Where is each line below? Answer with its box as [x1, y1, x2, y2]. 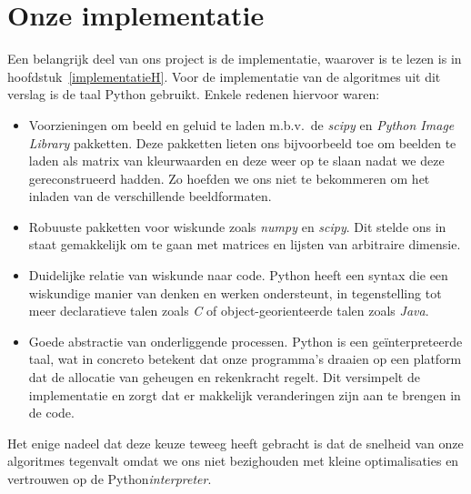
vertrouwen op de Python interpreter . [7, 469, 212, 488]
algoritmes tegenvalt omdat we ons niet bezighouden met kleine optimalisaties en [7, 451, 459, 470]
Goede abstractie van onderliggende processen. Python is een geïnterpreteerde [28, 331, 463, 350]
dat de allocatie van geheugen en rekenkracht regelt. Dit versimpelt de [28, 368, 420, 387]
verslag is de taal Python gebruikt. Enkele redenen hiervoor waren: [7, 85, 380, 104]
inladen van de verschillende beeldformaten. [28, 187, 272, 206]
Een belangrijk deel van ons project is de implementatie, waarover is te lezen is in [7, 49, 462, 68]
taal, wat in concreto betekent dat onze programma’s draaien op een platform [28, 349, 462, 368]
